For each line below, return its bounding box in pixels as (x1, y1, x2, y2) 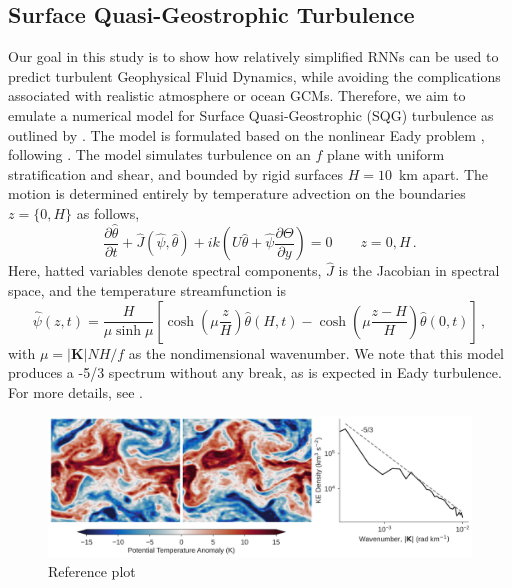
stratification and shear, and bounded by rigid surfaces (8, 163, 343, 184)
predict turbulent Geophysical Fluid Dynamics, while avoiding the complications (8, 65, 501, 86)
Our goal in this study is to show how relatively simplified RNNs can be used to (8, 46, 499, 67)
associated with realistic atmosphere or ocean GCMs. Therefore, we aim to (8, 85, 466, 106)
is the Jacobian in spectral (338, 260, 500, 281)
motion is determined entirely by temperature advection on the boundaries (8, 183, 466, 204)
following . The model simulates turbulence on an (8, 144, 311, 165)
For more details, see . (8, 381, 143, 402)
